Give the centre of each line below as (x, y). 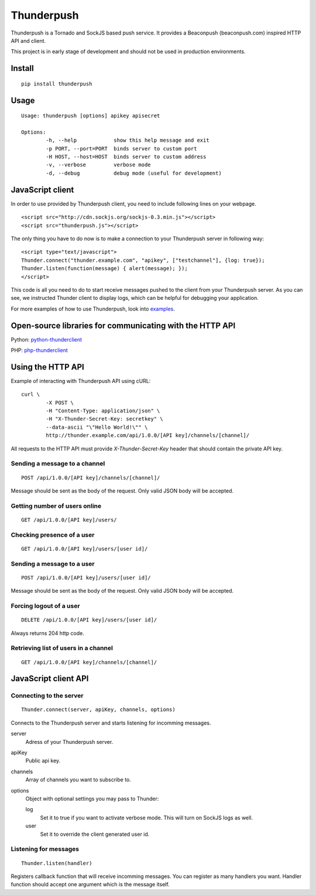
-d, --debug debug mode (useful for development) (134, 173)
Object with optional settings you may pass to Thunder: (92, 799)
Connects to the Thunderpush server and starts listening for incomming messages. (111, 723)
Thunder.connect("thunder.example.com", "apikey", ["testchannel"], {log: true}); (143, 260)
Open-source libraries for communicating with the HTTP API (123, 325)
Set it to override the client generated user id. (95, 834)
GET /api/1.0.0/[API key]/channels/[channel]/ (89, 662)
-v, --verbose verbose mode (99, 165)
